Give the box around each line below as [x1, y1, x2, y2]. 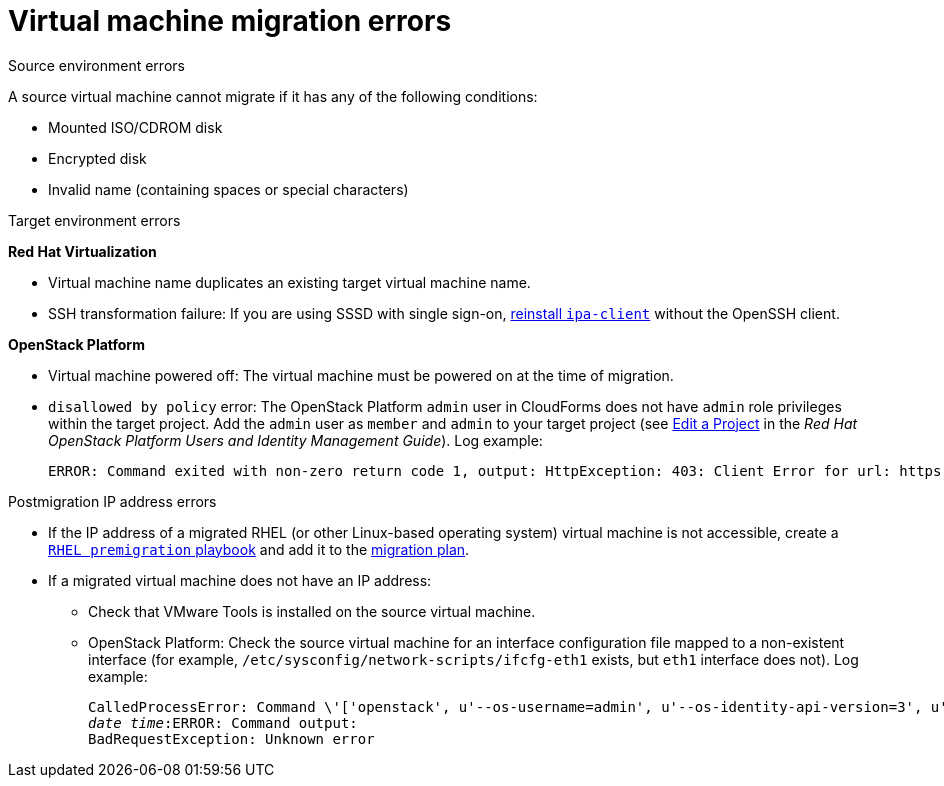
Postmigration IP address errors [8, 492, 217, 510]
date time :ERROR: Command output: [88, 714, 358, 731]
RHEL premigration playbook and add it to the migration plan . [48, 540, 470, 558]
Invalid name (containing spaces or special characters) [48, 180, 409, 198]
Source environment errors [8, 56, 185, 74]
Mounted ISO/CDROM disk [48, 118, 223, 136]
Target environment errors [8, 211, 181, 229]
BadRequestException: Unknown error [88, 730, 375, 747]
